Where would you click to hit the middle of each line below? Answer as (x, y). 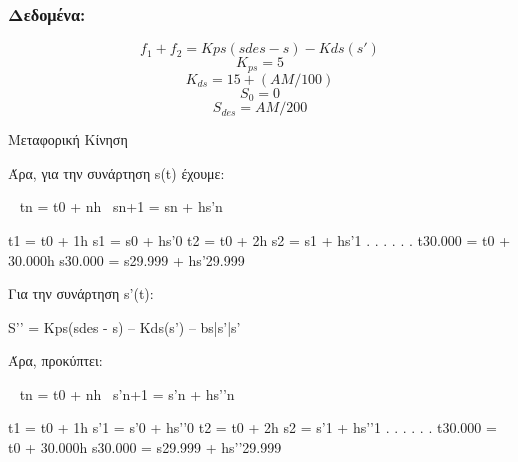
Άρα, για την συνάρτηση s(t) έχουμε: (116, 172)
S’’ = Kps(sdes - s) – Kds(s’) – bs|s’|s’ (124, 326)
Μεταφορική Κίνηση (68, 139)
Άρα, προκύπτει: (55, 360)
